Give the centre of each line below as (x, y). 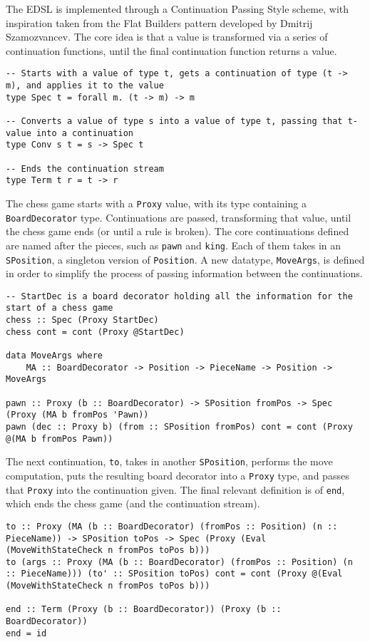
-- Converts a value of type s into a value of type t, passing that (174, 121)
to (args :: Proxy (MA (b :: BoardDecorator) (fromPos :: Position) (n (179, 562)
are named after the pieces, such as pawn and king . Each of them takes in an (174, 245)
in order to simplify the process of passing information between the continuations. (184, 273)
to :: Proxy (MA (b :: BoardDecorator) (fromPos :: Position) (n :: (172, 526)
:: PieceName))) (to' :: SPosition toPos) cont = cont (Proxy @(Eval (174, 574)
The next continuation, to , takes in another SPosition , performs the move (169, 461)
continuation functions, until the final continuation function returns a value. (171, 50)
